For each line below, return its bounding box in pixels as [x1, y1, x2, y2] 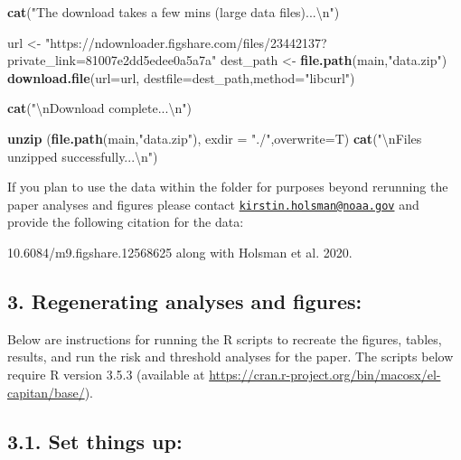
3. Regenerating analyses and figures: [7, 286, 362, 314]
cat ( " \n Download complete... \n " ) [7, 99, 192, 117]
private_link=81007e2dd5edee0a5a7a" [7, 51, 217, 70]
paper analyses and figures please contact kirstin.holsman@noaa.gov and [7, 194, 419, 213]
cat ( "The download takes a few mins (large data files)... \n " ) [7, 3, 340, 21]
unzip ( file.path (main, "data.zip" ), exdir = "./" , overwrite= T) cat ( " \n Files [7, 128, 422, 147]
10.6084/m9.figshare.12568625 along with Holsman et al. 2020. [7, 243, 353, 261]
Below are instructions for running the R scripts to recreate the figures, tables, [7, 329, 442, 348]
